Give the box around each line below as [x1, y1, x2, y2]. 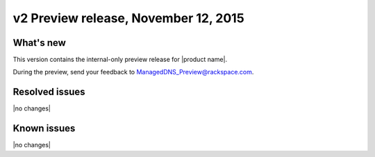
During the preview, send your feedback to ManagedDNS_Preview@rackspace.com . [12, 68, 254, 76]
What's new [12, 37, 66, 49]
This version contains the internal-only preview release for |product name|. [12, 56, 228, 64]
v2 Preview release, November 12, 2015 [12, 10, 244, 26]
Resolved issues [12, 86, 86, 98]
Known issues [12, 122, 76, 135]
